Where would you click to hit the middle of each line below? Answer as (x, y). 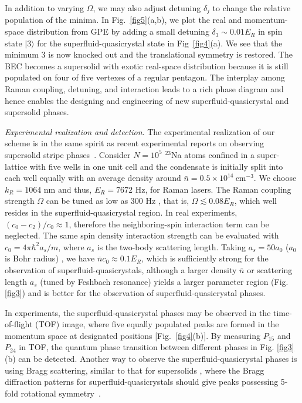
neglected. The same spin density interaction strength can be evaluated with (142, 235)
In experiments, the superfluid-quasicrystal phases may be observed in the (138, 312)
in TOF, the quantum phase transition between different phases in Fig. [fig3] (157, 347)
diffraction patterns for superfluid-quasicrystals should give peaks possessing (142, 382)
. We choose (275, 178)
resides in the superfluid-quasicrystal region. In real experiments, (121, 212)
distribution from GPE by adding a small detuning (118, 31)
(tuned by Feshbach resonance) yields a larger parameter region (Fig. (164, 281)
